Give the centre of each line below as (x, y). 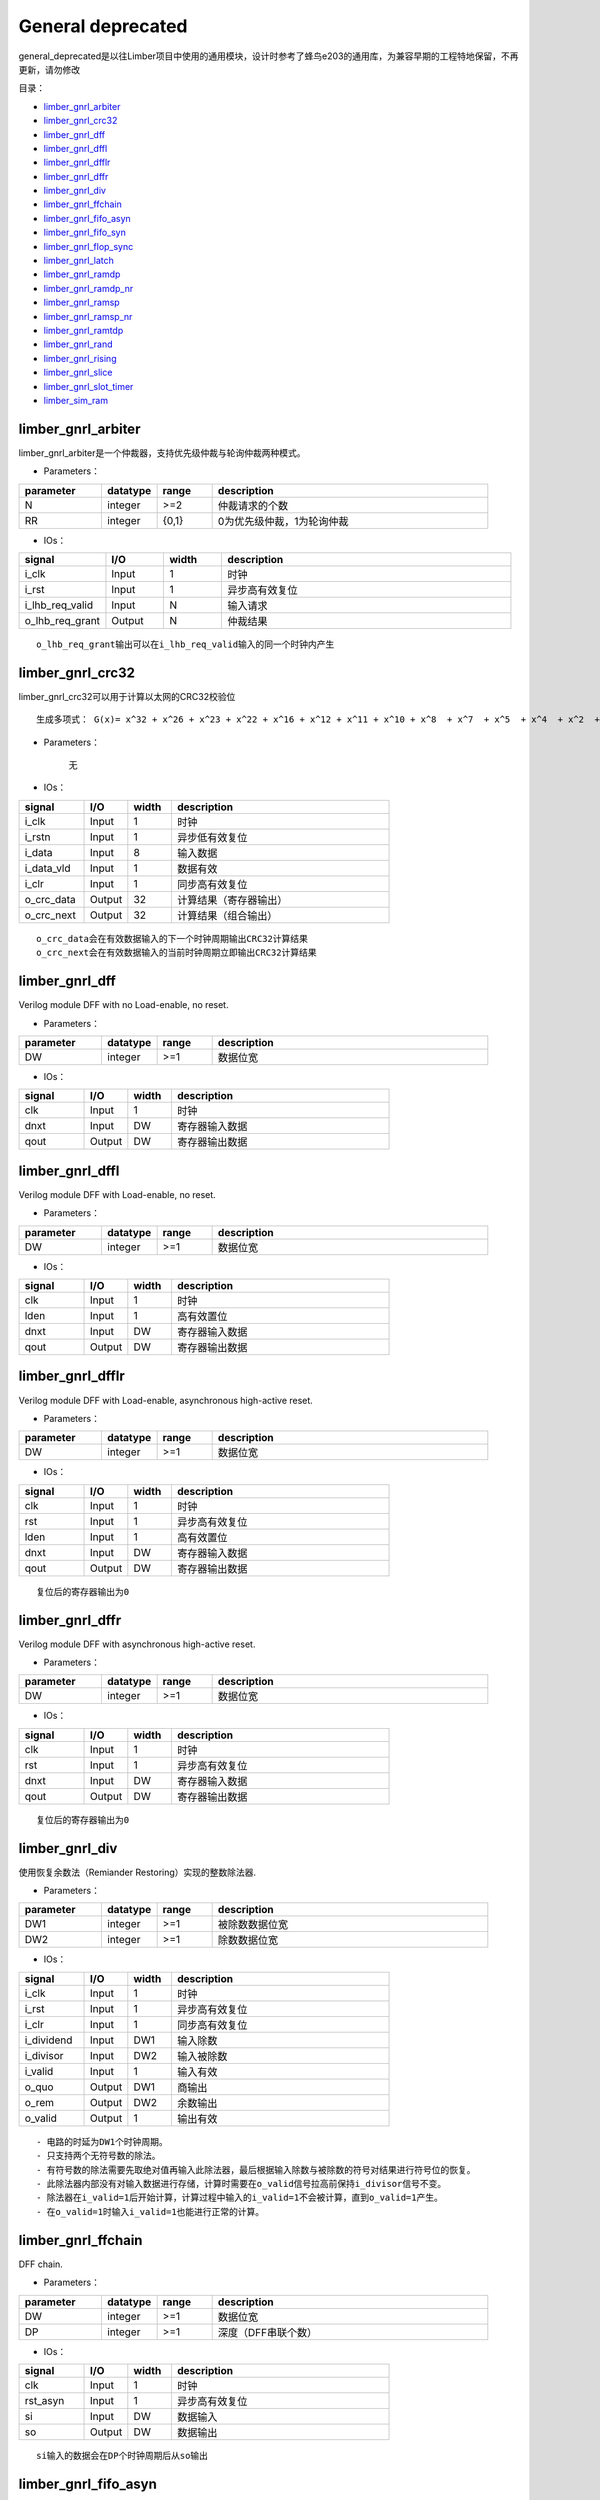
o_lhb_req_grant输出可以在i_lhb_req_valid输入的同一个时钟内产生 (185, 644)
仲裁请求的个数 (253, 505)
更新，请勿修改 (49, 69)
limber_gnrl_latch (78, 261)
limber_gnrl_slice (78, 372)
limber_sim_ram (76, 400)
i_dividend (48, 2040)
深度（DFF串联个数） (267, 2332)
